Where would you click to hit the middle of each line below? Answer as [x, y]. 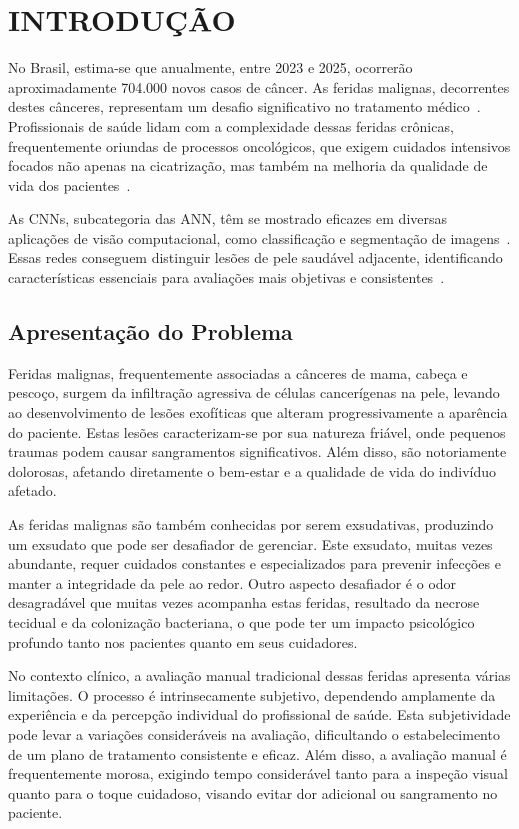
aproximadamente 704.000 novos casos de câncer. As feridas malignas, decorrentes [259, 86]
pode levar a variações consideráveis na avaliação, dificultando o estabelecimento [254, 733]
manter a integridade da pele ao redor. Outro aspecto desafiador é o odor [232, 582]
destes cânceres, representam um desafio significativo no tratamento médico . [244, 106]
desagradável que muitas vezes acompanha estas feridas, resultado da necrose [244, 602]
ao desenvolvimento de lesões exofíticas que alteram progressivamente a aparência [258, 412]
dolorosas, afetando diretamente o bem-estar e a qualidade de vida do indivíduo [252, 470]
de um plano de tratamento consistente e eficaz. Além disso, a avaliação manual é [257, 753]
